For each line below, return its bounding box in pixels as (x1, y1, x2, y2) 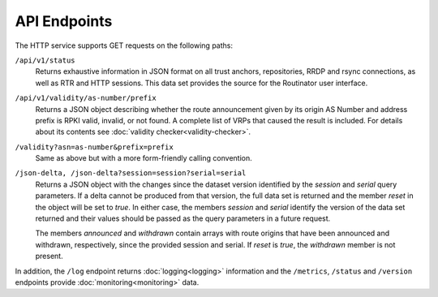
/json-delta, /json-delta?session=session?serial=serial (15, 169, 247, 178)
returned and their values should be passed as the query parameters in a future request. (35, 213, 331, 223)
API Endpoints (15, 12, 113, 30)
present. (35, 252, 64, 261)
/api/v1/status (15, 55, 76, 65)
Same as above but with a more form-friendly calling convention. (35, 153, 252, 163)
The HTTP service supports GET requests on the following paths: (15, 41, 233, 50)
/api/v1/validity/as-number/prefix (15, 93, 157, 103)
